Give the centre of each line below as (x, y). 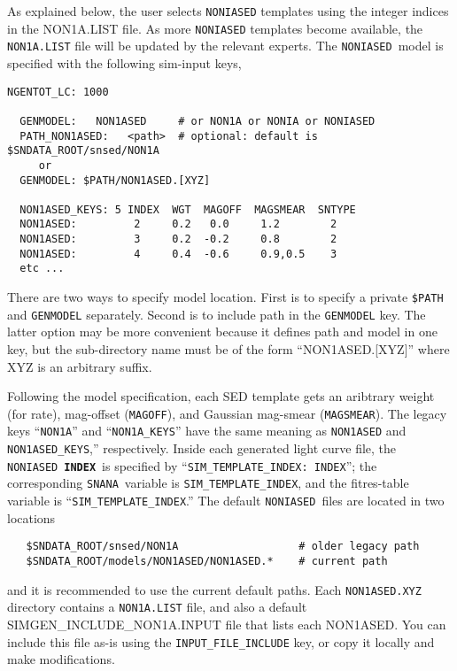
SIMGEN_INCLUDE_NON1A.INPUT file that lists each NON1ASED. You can (227, 624)
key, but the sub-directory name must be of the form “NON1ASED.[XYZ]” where (228, 349)
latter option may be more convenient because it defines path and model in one (222, 332)
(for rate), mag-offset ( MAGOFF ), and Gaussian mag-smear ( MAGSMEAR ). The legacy (227, 413)
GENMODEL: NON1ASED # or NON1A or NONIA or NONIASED (198, 121)
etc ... (42, 269)
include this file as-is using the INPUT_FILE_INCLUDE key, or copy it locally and (221, 641)
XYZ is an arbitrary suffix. (80, 366)
